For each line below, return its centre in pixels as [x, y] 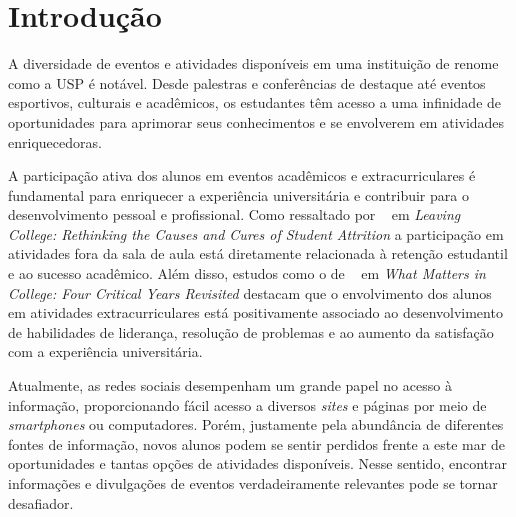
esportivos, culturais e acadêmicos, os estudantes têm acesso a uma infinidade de [255, 102]
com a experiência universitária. [105, 351]
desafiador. [41, 502]
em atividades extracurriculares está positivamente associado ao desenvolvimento [255, 312]
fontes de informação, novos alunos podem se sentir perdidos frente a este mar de [256, 443]
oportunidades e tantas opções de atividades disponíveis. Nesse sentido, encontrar [257, 463]
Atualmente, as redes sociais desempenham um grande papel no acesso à [230, 385]
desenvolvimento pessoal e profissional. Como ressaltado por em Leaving [234, 214]
